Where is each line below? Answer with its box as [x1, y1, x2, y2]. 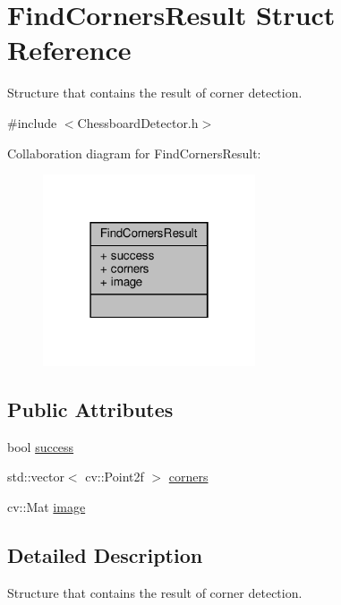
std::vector [7, 467, 64, 486]
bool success [7, 437, 74, 456]
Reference [7, 31, 132, 68]
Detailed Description [7, 541, 203, 568]
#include [7, 113, 57, 132]
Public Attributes [7, 395, 174, 422]
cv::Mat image [7, 497, 86, 516]
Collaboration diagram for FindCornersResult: [7, 143, 261, 162]
